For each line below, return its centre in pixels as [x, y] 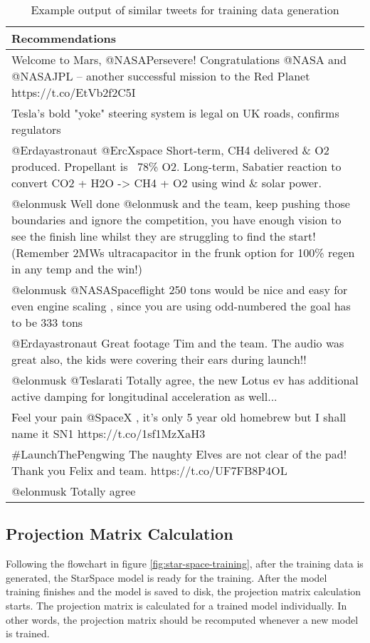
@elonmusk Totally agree [74, 491]
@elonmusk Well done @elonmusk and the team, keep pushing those [181, 203]
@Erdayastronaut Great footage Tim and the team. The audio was [178, 343]
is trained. [28, 633]
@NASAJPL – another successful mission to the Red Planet [161, 76]
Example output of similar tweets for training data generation [185, 10]
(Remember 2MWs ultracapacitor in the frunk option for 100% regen [183, 252]
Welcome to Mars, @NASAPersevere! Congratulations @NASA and [179, 59]
